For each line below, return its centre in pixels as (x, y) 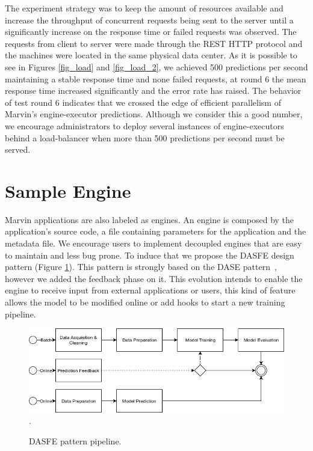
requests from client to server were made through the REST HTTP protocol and (154, 43)
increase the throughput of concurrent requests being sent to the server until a (149, 20)
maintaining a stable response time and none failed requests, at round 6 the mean (156, 78)
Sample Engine (68, 190)
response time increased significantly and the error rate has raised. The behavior (153, 91)
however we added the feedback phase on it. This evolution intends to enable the (154, 278)
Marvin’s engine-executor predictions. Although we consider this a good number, (154, 114)
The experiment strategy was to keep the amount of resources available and (144, 8)
